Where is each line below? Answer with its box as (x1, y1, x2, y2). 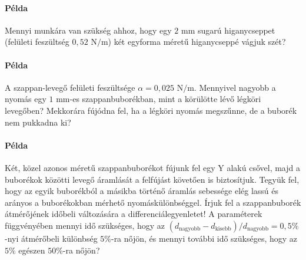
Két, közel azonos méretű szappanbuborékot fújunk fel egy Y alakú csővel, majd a (5, 161, 300, 173)
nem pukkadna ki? (5, 116, 71, 128)
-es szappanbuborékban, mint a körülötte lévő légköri (69, 93, 261, 105)
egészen (18, 243, 45, 256)
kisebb (215, 226, 231, 232)
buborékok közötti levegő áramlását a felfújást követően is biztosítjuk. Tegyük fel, (5, 173, 300, 185)
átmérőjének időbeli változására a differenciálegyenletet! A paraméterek (5, 208, 262, 220)
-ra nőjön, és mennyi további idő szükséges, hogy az (111, 232, 298, 244)
